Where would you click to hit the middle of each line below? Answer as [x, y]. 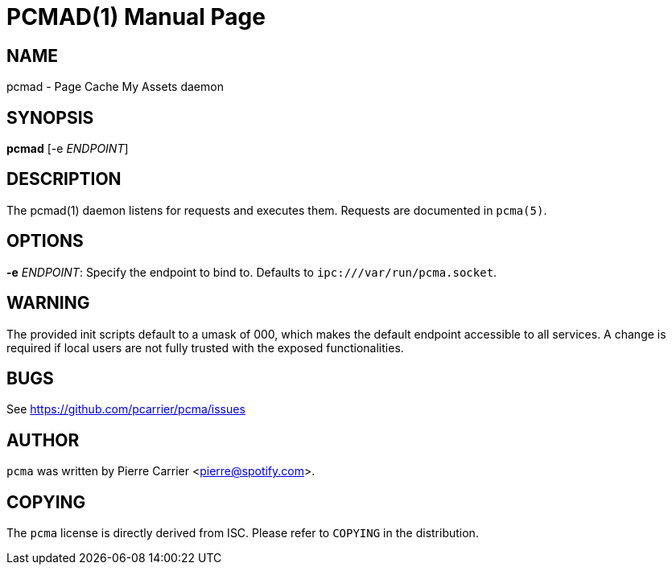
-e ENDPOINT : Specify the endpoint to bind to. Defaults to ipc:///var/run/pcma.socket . [252, 272]
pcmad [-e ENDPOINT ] [68, 149]
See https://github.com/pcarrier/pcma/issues [126, 409]
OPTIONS [45, 241]
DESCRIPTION [64, 179]
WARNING [48, 303]
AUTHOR [43, 440]
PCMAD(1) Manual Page [136, 17]
